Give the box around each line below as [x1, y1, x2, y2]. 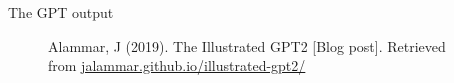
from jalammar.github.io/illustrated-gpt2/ [48, 55, 306, 76]
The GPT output [8, 2, 114, 22]
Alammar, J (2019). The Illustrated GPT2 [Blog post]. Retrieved [48, 35, 446, 56]
